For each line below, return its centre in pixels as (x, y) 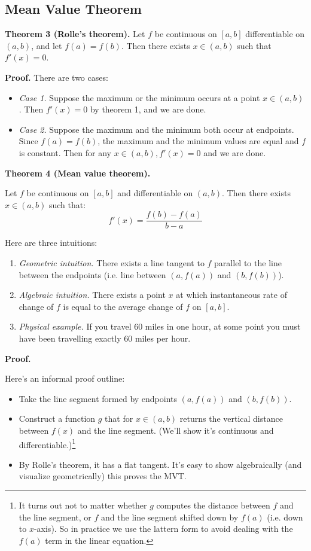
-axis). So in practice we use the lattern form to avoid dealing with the (163, 529)
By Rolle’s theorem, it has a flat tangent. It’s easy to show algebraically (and (160, 464)
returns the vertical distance (231, 418)
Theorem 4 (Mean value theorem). (78, 173)
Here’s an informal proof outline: (65, 378)
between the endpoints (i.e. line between (92, 274)
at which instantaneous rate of (231, 295)
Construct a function (57, 418)
